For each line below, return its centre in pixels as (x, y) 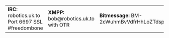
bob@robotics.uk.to (71, 18)
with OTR (59, 25)
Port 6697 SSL (25, 22)
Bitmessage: (114, 15)
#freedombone (26, 28)
